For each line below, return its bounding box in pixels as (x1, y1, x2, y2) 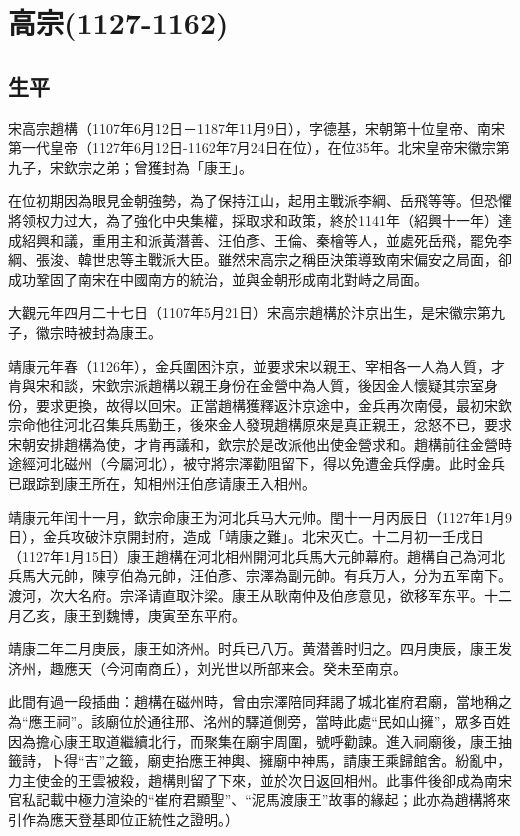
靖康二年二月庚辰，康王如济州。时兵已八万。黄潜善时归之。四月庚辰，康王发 (8, 638, 512, 659)
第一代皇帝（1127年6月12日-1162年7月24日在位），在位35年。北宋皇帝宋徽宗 (8, 137, 496, 158)
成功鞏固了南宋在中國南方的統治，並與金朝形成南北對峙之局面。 (8, 268, 428, 289)
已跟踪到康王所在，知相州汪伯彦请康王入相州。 (8, 473, 316, 494)
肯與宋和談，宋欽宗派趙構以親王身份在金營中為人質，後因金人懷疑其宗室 (8, 375, 484, 396)
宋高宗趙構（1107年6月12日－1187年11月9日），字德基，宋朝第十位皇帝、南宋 (8, 117, 505, 138)
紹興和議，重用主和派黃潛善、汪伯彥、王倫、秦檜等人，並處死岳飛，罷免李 (21, 229, 512, 250)
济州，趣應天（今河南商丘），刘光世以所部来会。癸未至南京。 (8, 657, 407, 678)
